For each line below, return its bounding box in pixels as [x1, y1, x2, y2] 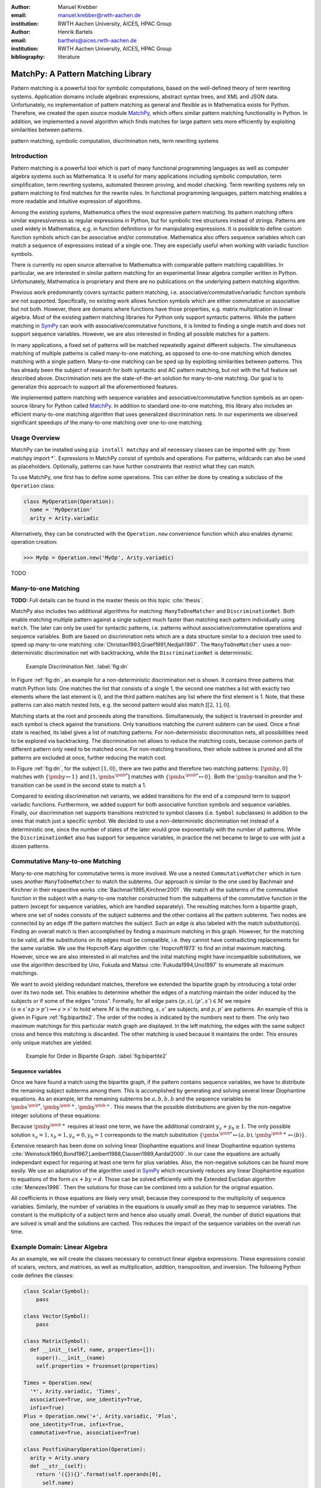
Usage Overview [11, 433, 61, 442]
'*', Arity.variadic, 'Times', [30, 1387, 121, 1395]
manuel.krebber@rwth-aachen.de [58, 12, 141, 19]
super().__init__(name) [36, 1354, 105, 1361]
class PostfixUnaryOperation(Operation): [23, 1446, 146, 1453]
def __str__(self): [30, 1463, 87, 1470]
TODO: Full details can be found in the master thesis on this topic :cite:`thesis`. [11, 597, 203, 604]
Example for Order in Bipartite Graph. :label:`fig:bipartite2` [26, 1052, 168, 1059]
